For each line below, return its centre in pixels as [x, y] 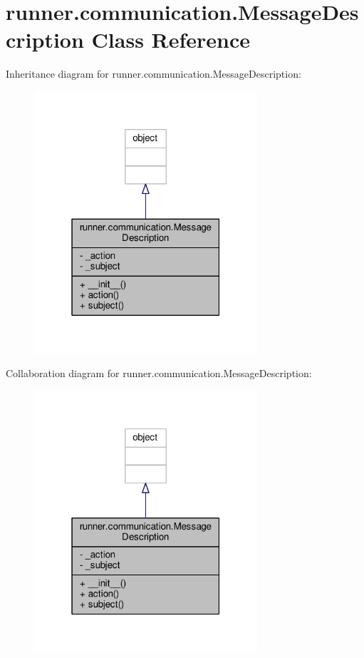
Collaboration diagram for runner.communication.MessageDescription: [159, 373]
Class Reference [171, 40]
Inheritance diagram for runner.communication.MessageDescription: [154, 74]
